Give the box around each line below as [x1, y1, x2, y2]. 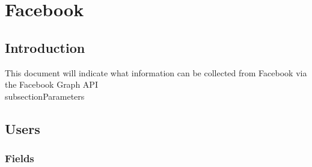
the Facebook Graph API [5, 78, 98, 91]
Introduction [5, 38, 85, 56]
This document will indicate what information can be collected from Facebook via [5, 66, 307, 79]
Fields [5, 151, 34, 166]
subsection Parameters [5, 90, 85, 102]
